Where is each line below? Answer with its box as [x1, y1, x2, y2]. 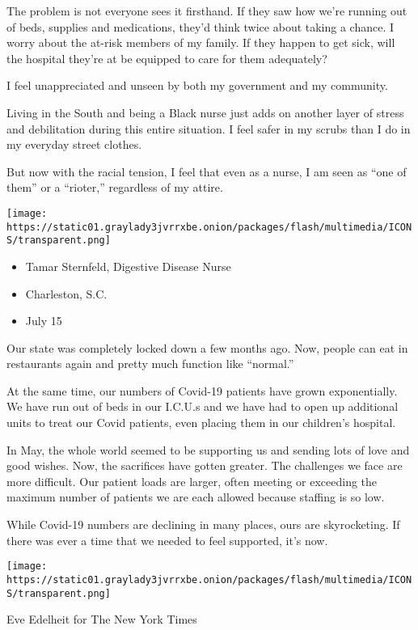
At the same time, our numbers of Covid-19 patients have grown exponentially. [6, 382, 398, 399]
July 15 [25, 312, 62, 329]
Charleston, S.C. [25, 285, 108, 302]
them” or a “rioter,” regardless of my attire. [6, 179, 223, 196]
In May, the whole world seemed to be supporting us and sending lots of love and [6, 441, 410, 458]
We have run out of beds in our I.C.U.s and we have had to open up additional [6, 398, 399, 415]
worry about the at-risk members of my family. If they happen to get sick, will [6, 34, 395, 51]
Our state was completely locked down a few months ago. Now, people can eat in [6, 339, 408, 356]
